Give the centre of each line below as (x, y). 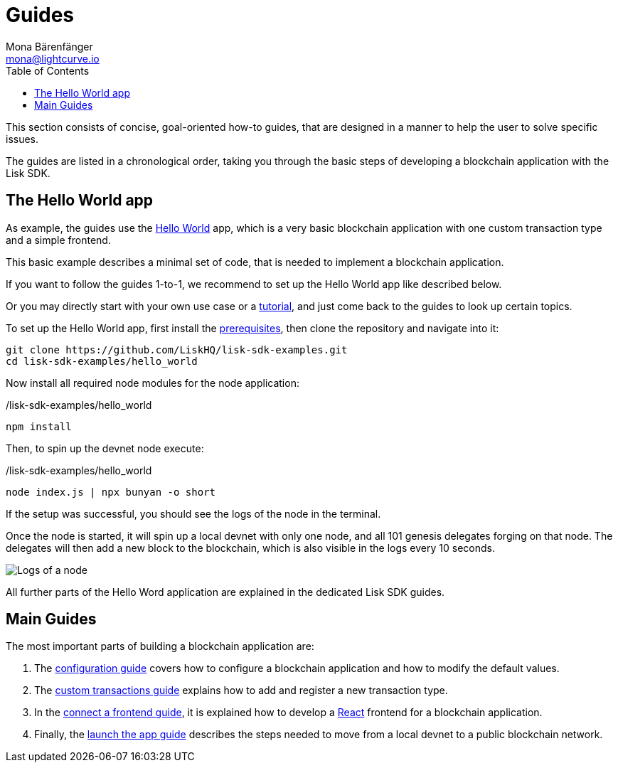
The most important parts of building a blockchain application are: (160, 646)
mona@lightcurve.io (53, 58)
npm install (39, 426)
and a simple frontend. (58, 240)
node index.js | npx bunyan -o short (111, 492)
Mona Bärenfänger (49, 46)
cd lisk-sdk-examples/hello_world (102, 361)
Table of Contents (48, 70)
